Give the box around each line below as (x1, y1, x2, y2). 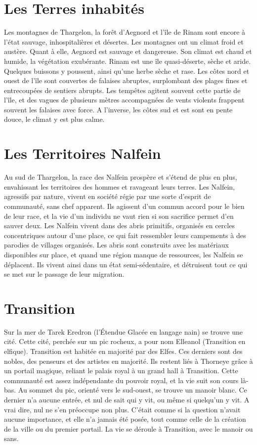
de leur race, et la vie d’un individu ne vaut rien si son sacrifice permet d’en (4, 210, 234, 221)
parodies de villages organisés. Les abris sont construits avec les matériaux (4, 240, 229, 250)
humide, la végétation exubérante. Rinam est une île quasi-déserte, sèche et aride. (4, 55, 251, 66)
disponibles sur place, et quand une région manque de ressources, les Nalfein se (4, 249, 243, 259)
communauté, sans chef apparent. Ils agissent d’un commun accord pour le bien (4, 200, 245, 211)
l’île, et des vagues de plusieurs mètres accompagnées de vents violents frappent (4, 95, 245, 105)
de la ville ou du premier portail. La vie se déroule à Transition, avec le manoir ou (4, 423, 253, 434)
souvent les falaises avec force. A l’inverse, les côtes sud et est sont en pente (4, 104, 233, 114)
